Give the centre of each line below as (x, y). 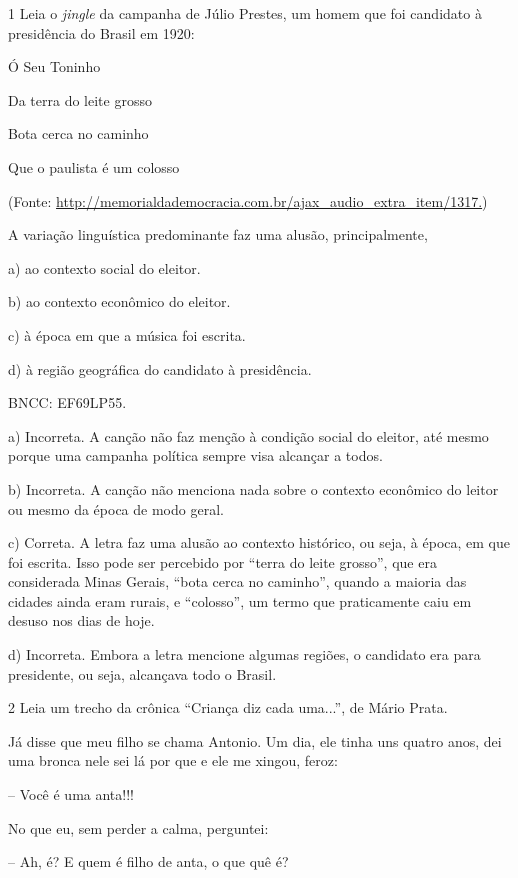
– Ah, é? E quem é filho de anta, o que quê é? (148, 861)
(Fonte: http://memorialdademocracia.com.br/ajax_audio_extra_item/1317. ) (248, 200)
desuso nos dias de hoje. (81, 620)
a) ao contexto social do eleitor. (104, 267)
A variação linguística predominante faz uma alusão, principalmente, (218, 234)
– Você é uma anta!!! (71, 794)
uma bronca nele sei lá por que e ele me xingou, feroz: (173, 760)
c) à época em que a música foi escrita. (127, 334)
